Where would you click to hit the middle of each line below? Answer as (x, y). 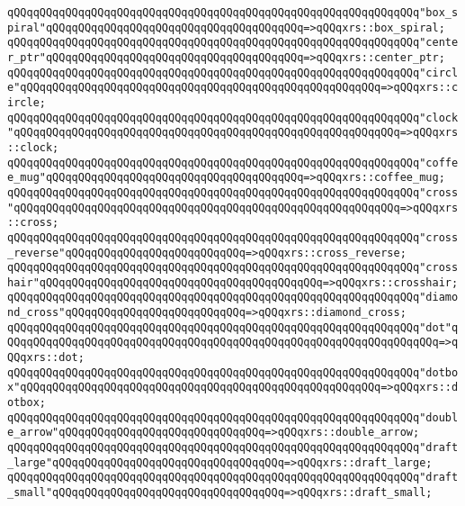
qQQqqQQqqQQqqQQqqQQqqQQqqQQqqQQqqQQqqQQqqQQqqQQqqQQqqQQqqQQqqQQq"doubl (233, 417)
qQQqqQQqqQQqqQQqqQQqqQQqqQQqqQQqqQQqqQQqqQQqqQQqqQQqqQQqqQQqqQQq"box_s (233, 13)
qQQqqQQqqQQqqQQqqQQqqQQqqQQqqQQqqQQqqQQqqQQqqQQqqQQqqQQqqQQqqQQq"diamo (233, 298)
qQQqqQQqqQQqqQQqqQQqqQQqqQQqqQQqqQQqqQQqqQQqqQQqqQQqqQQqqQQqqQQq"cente (233, 43)
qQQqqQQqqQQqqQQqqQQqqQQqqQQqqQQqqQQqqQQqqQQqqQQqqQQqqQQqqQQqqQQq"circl (233, 72)
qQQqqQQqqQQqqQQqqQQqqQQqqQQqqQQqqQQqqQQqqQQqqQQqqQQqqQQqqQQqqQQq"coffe (233, 163)
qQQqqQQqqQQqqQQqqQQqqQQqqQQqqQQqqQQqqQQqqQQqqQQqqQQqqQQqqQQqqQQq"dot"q (233, 327)
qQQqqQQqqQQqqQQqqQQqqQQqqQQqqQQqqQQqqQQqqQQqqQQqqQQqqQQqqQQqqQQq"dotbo (233, 372)
